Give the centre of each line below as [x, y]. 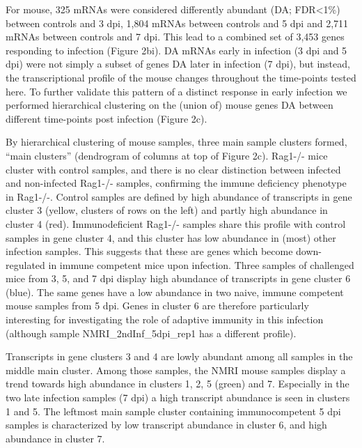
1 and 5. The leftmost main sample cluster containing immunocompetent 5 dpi [173, 411]
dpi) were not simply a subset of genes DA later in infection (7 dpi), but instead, [178, 64]
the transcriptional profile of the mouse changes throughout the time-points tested [181, 77]
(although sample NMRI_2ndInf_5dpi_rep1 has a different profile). [151, 333]
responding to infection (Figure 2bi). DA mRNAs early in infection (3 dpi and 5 [176, 50]
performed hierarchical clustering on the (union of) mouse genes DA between [170, 105]
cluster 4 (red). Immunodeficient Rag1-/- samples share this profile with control [176, 223]
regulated [25, 264]
